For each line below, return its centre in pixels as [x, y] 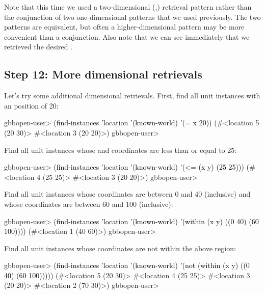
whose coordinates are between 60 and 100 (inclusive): [89, 204]
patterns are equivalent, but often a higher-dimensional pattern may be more [124, 27]
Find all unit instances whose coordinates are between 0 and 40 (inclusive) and [127, 194]
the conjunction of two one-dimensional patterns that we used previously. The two [132, 17]
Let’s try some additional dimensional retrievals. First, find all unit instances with [132, 96]
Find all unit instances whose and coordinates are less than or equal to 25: [121, 150]
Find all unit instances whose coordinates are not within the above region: [120, 248]
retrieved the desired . [38, 47]
